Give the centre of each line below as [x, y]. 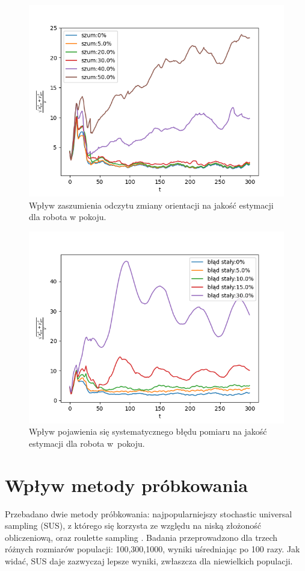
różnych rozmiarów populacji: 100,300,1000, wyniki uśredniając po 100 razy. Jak [152, 549]
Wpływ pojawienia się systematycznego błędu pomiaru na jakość [148, 431]
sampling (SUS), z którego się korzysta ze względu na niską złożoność [133, 525]
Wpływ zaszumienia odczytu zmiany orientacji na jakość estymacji [151, 205]
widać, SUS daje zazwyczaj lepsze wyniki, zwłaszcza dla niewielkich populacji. [149, 561]
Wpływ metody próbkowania [126, 484]
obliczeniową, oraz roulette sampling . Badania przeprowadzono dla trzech [141, 537]
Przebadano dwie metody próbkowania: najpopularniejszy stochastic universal [149, 513]
